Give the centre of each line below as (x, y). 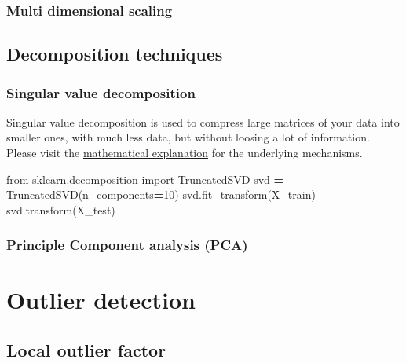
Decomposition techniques (115, 54)
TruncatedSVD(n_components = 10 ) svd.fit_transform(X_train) (161, 194)
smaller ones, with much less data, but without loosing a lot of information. (188, 137)
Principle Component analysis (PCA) (127, 245)
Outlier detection (101, 300)
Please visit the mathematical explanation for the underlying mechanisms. (185, 153)
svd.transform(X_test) (61, 209)
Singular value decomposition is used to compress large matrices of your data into (203, 121)
